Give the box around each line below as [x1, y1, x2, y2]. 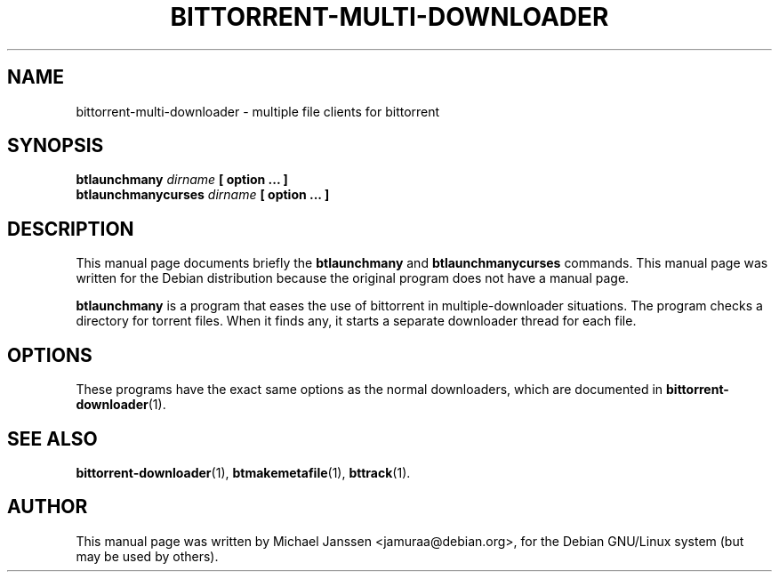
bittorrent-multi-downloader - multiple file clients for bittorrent [76, 103, 440, 119]
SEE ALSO [7, 427, 98, 450]
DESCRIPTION [7, 217, 134, 240]
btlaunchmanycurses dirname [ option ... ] [76, 187, 330, 203]
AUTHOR [7, 495, 88, 519]
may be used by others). [76, 548, 219, 564]
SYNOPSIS [7, 134, 104, 157]
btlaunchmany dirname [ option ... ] [76, 172, 288, 188]
